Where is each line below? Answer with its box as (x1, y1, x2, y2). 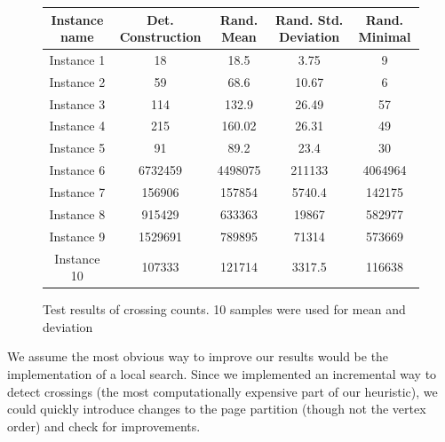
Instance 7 (49, 183, 106, 201)
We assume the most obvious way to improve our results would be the (7, 347, 389, 366)
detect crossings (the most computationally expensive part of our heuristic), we (7, 382, 438, 400)
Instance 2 (49, 72, 106, 91)
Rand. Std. (275, 10, 344, 28)
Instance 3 (49, 94, 106, 113)
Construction (119, 28, 202, 46)
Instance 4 (49, 116, 106, 135)
